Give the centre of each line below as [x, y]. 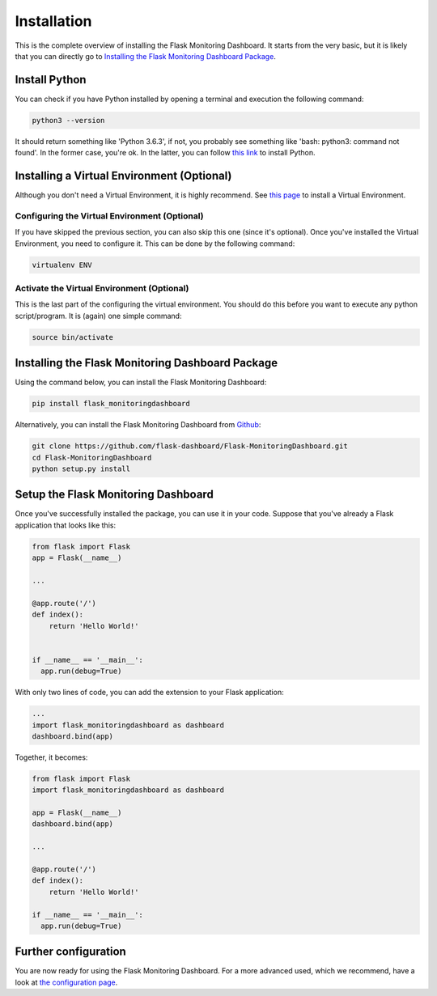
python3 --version [68, 120]
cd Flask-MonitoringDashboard [92, 458]
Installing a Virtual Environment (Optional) [123, 176]
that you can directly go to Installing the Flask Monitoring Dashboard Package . [146, 56]
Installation [53, 21]
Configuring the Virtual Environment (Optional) [109, 216]
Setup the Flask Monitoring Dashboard [114, 495]
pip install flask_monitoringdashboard [111, 404]
